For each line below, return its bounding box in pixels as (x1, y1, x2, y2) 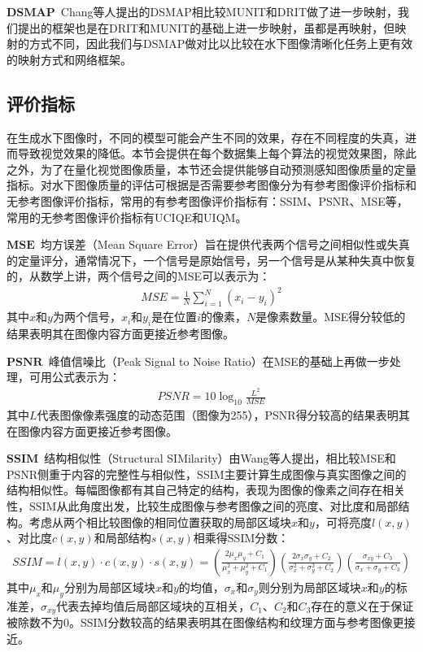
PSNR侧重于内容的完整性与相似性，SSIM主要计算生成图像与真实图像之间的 (7, 465, 407, 482)
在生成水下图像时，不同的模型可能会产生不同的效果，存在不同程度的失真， (7, 128, 405, 146)
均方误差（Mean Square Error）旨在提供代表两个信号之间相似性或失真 (40, 236, 410, 253)
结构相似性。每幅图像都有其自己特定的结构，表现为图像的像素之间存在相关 (7, 481, 405, 498)
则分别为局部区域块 (258, 578, 361, 595)
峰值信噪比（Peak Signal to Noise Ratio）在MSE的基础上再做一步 (48, 352, 390, 369)
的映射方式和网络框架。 (7, 50, 132, 67)
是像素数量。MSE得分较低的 (255, 308, 406, 325)
